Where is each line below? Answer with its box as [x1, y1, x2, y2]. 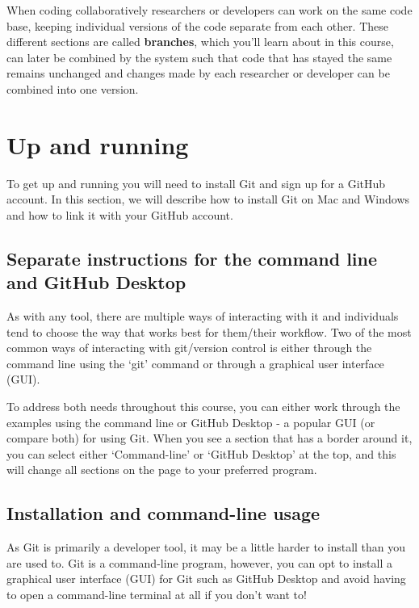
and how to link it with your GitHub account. [6, 206, 233, 223]
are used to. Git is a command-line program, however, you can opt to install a [6, 554, 393, 571]
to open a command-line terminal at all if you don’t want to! [6, 585, 307, 602]
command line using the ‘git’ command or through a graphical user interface [6, 354, 384, 371]
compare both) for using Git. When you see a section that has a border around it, [6, 430, 413, 447]
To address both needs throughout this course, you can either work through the [6, 398, 400, 415]
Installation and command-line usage [6, 501, 321, 526]
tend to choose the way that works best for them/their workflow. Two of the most [6, 323, 412, 340]
